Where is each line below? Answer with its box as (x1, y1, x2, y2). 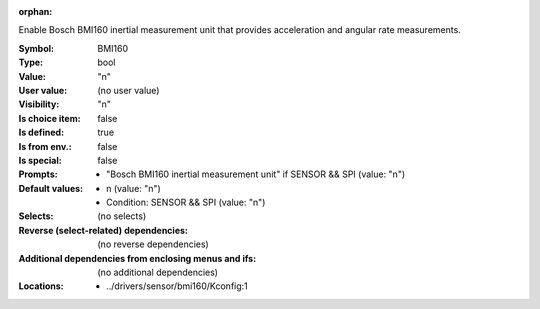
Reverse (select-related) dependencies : (18, 224, 189, 236)
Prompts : (18, 168, 59, 180)
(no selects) (97, 210, 147, 222)
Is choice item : (18, 112, 81, 124)
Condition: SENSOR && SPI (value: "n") (106, 196, 266, 209)
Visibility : (18, 98, 60, 110)
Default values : (18, 182, 84, 194)
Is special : (18, 154, 62, 166)
